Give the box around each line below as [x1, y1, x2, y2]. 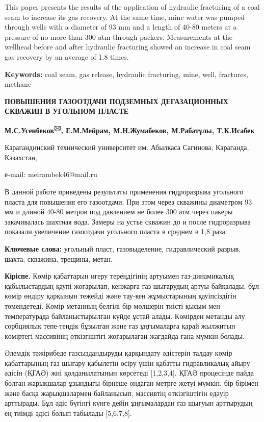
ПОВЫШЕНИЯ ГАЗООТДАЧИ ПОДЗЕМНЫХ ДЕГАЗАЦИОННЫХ [5, 95, 228, 106]
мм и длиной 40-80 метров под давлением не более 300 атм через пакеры [5, 206, 233, 217]
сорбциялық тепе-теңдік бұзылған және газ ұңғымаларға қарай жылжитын [5, 320, 235, 331]
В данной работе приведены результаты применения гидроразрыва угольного [5, 186, 244, 196]
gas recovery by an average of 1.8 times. [5, 51, 129, 62]
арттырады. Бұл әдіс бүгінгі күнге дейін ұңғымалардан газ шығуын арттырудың [5, 398, 253, 408]
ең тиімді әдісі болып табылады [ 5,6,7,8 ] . [5, 407, 132, 418]
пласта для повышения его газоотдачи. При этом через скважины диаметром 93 [5, 196, 252, 207]
